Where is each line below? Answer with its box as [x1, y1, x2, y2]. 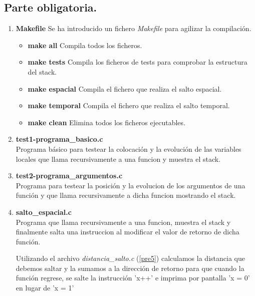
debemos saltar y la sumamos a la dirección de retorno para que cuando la [16, 262, 244, 273]
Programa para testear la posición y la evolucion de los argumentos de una [16, 180, 245, 190]
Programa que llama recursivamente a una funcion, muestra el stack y [16, 216, 231, 227]
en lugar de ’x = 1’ [16, 282, 74, 293]
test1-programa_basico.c [16, 134, 103, 144]
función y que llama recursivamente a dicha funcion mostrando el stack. [16, 190, 236, 200]
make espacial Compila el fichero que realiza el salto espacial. [28, 83, 222, 94]
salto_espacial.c [16, 206, 72, 217]
